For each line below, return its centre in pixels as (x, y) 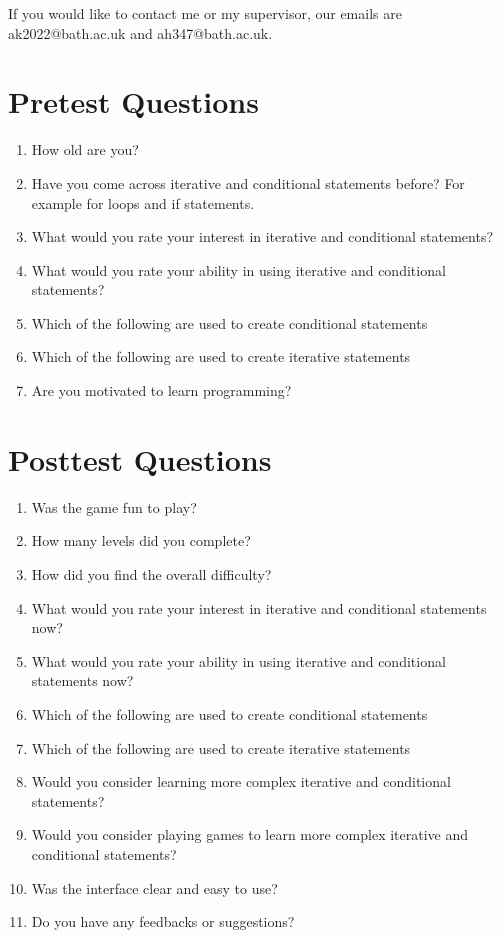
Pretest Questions (133, 101)
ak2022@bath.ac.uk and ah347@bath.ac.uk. (140, 32)
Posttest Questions (140, 458)
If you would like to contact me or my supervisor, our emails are (205, 13)
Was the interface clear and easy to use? (154, 887)
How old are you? (85, 149)
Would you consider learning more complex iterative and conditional (241, 781)
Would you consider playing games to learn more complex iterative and (250, 834)
